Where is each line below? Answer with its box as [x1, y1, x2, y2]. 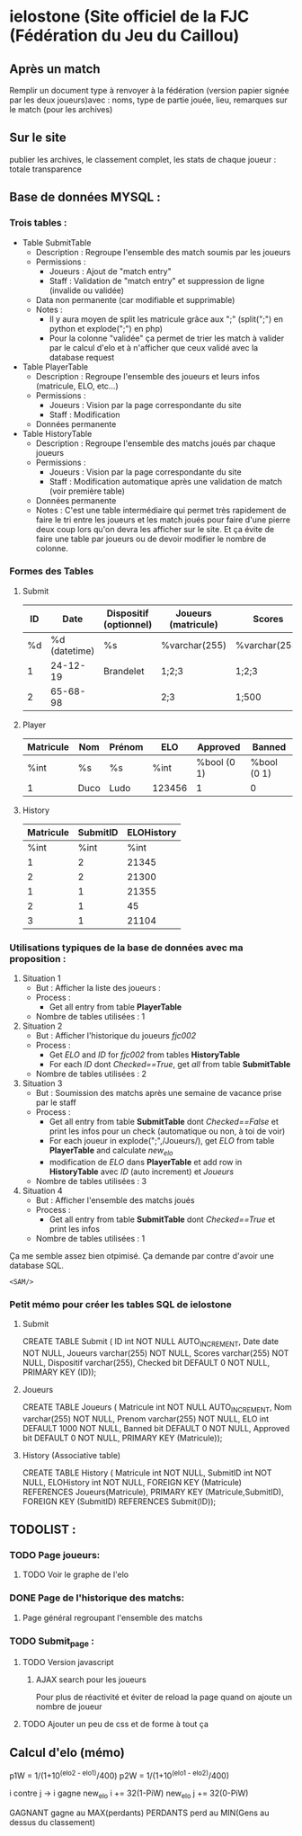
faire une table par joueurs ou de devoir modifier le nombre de [35, 533, 267, 544]
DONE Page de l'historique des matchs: [9, 1591, 185, 1604]
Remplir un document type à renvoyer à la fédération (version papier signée [9, 85, 289, 95]
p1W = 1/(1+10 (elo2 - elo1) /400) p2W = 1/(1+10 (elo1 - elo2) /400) [9, 1769, 230, 1781]
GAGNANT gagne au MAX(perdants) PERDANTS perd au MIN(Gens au [9, 1807, 270, 1818]
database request [49, 352, 115, 362]
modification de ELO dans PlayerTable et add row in [49, 1156, 243, 1167]
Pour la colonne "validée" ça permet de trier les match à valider [49, 333, 285, 343]
